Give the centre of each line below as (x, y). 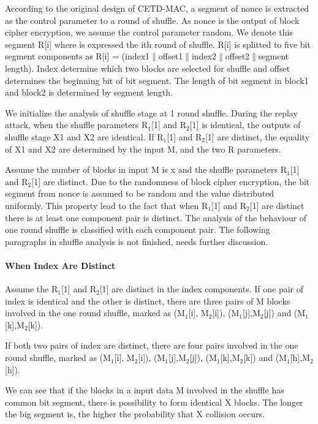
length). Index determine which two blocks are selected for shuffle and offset (148, 68)
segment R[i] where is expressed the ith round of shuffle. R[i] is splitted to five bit (158, 44)
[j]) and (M (285, 313)
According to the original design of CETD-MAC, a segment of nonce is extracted (157, 8)
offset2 (237, 56)
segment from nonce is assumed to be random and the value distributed (140, 193)
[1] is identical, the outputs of (245, 125)
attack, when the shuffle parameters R (77, 125)
